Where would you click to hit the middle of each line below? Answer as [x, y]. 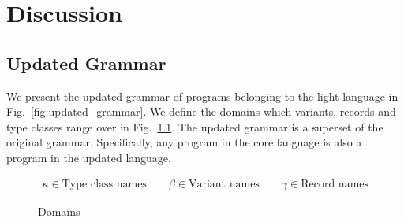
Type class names [104, 184]
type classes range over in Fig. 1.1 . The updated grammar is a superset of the [195, 126]
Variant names [224, 184]
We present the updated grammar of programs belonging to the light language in [202, 96]
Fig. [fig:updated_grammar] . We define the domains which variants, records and [201, 111]
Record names [335, 184]
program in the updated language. [89, 157]
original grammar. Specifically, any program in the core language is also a [184, 142]
